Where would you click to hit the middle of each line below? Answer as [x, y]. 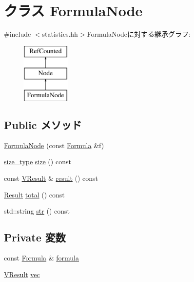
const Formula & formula [41, 258]
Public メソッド [43, 125]
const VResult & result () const [51, 178]
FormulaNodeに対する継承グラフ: [139, 34]
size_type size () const [38, 162]
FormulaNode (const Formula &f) [54, 145]
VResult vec [22, 274]
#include [18, 34]
